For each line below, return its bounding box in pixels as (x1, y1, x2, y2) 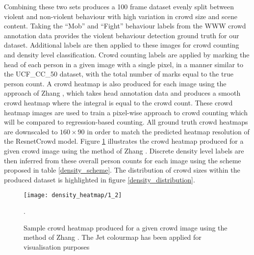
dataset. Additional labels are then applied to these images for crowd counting (4, 40, 239, 50)
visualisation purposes (24, 241, 90, 252)
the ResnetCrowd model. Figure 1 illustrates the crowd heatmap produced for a (4, 136, 244, 146)
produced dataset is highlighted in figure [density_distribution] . (4, 174, 195, 184)
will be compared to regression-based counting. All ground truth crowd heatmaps (4, 117, 248, 127)
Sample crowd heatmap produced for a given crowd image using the (24, 222, 228, 232)
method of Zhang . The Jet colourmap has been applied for (24, 232, 202, 242)
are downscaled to (4, 126, 58, 136)
